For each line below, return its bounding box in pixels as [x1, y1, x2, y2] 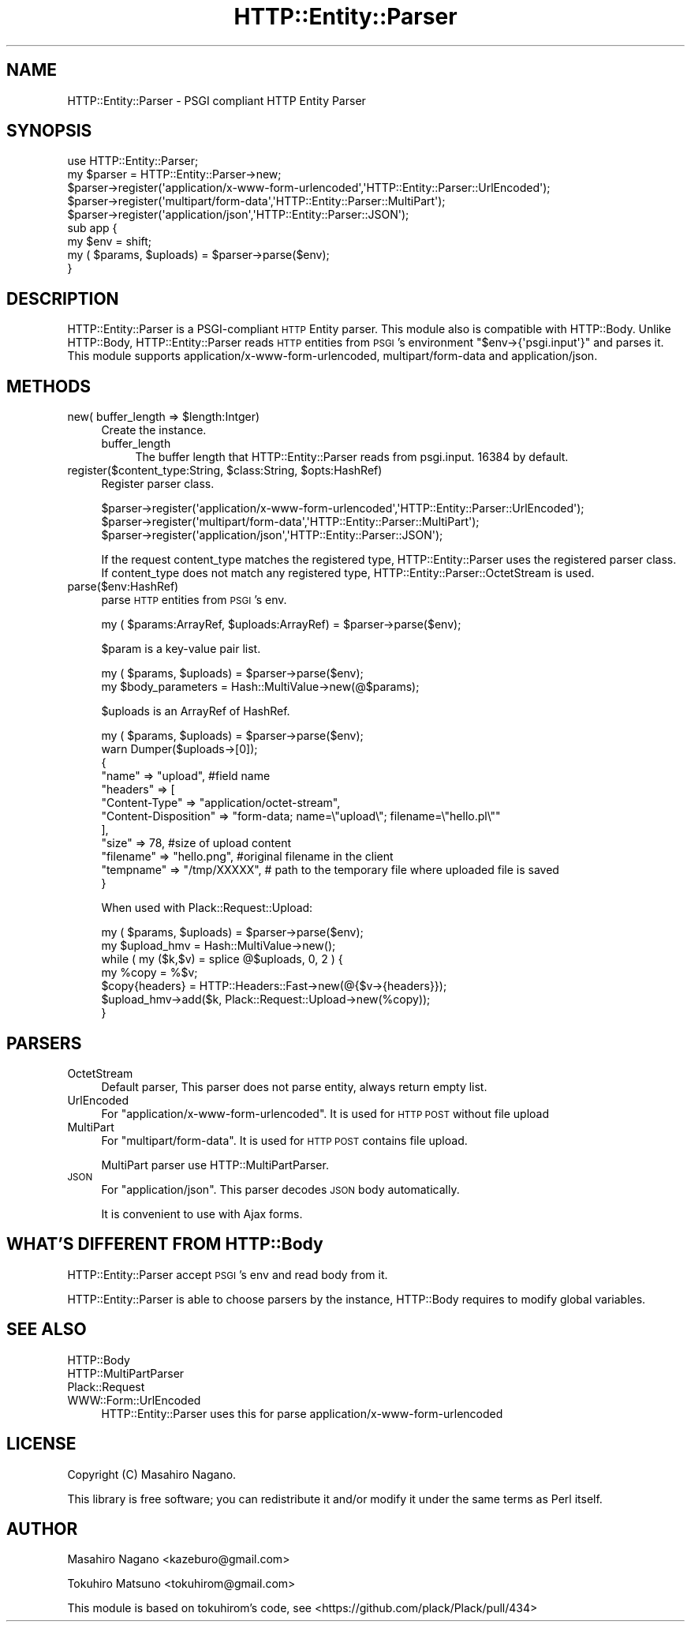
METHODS [6, 376, 92, 396]
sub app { [67, 221, 118, 235]
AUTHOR [6, 1518, 78, 1539]
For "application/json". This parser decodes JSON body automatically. [101, 1182, 460, 1196]
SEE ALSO [6, 1319, 87, 1340]
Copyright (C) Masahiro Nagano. [67, 1467, 237, 1481]
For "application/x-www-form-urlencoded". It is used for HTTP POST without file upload [101, 1106, 550, 1120]
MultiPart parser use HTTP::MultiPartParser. [101, 1157, 329, 1172]
